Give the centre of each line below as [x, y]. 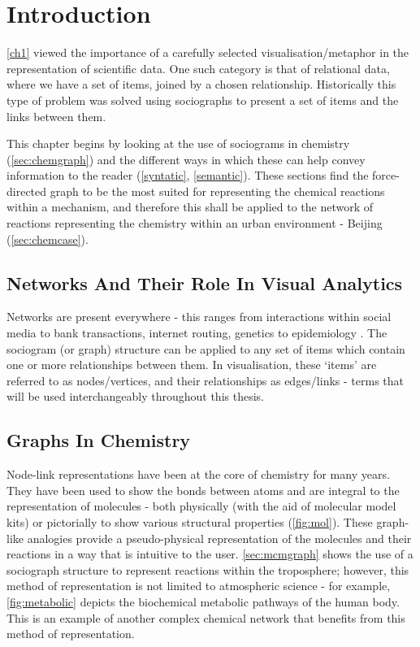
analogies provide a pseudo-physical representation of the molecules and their [219, 538]
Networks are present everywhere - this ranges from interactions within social [199, 317]
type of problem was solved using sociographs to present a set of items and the [203, 100]
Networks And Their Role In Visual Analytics [205, 282]
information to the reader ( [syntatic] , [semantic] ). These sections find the [188, 175]
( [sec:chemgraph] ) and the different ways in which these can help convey [186, 159]
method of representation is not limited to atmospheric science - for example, [199, 586]
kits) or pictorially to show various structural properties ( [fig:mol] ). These [190, 522]
